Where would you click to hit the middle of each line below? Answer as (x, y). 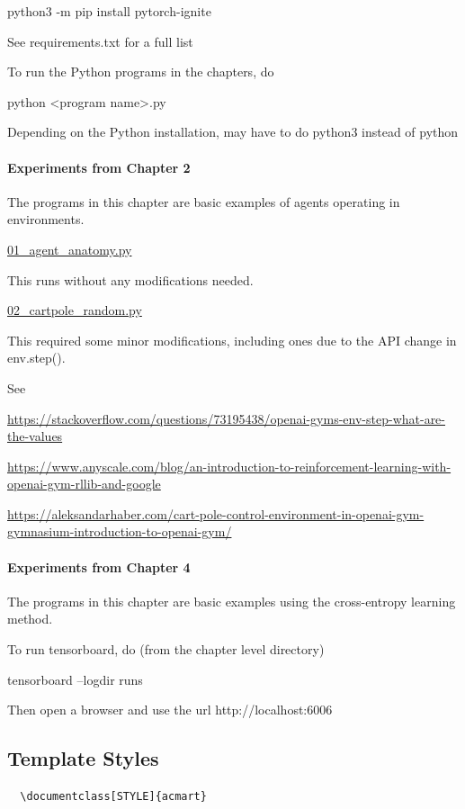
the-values (35, 436)
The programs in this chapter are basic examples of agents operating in (204, 201)
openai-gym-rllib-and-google (84, 484)
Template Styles (83, 758)
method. (30, 619)
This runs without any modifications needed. (130, 279)
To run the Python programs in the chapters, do (141, 72)
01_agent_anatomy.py (70, 249)
